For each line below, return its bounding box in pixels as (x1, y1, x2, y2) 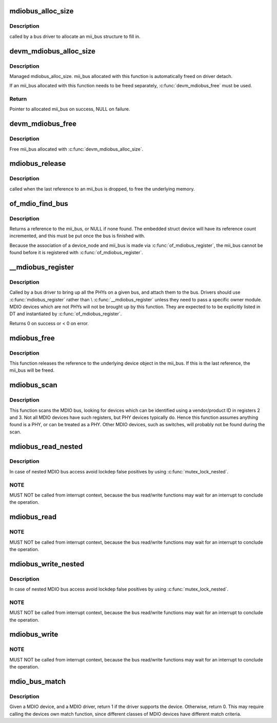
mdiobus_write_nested (9, 560, 85, 568)
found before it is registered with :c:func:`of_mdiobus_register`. (9, 250, 143, 256)
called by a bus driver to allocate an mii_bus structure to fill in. (9, 33, 141, 40)
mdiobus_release (9, 159, 66, 168)
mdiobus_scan (9, 380, 57, 390)
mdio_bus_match (9, 677, 66, 686)
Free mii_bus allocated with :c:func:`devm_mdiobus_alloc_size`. (9, 146, 144, 152)
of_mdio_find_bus (9, 199, 69, 208)
